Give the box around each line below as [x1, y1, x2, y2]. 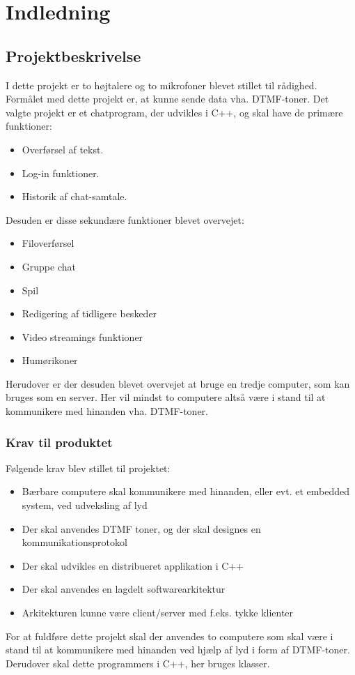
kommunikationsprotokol [22, 535, 127, 549]
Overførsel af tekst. [22, 142, 104, 156]
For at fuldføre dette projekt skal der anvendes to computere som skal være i [6, 628, 333, 643]
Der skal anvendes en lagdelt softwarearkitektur [22, 582, 226, 596]
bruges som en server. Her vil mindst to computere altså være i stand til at [6, 390, 326, 404]
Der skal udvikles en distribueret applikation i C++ [22, 558, 244, 572]
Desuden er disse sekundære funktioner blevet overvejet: [6, 212, 244, 227]
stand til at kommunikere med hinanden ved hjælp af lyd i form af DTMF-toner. [6, 642, 350, 657]
